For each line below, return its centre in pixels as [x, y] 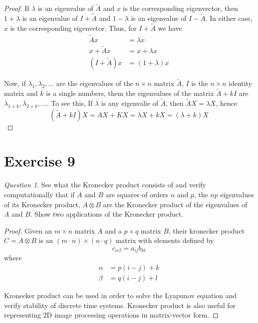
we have [170, 28]
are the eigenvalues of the [95, 83]
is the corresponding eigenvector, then [180, 8]
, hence [226, 103]
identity [240, 83]
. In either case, [229, 18]
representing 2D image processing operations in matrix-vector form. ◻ [111, 315]
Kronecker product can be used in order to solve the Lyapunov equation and [120, 295]
